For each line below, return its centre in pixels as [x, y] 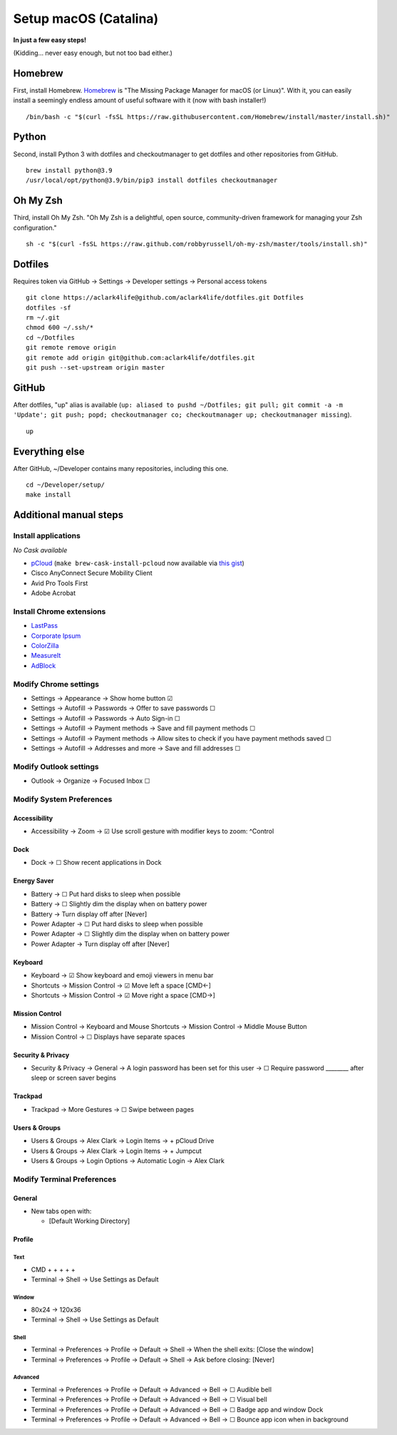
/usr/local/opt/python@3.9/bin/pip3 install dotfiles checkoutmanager [152, 181]
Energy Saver [33, 881]
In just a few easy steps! [50, 40]
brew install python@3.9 [69, 170]
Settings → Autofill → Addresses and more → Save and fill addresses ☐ [136, 748]
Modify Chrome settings [56, 684]
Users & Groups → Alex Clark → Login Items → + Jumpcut [117, 1151]
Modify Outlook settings [56, 766]
